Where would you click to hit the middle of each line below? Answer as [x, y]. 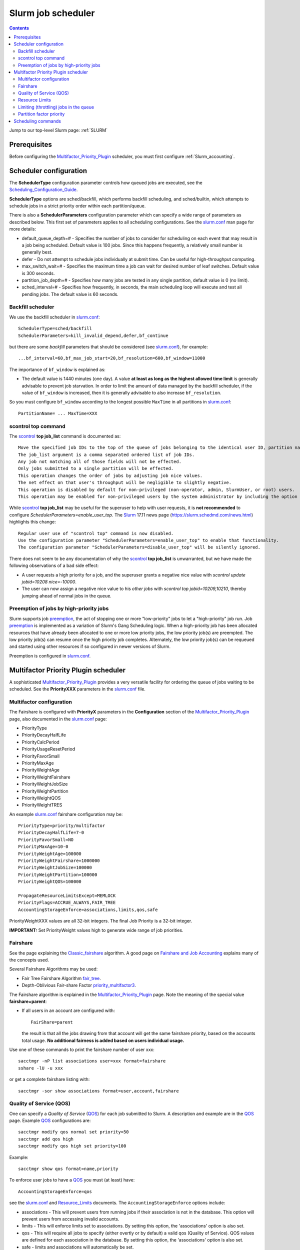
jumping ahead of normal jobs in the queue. [67, 595]
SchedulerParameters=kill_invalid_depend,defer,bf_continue [93, 335]
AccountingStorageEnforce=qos [55, 1191]
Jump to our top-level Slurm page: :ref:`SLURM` [58, 130]
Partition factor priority [41, 114]
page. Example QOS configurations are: [50, 1120]
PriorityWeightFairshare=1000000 [59, 861]
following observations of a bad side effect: [54, 565]
